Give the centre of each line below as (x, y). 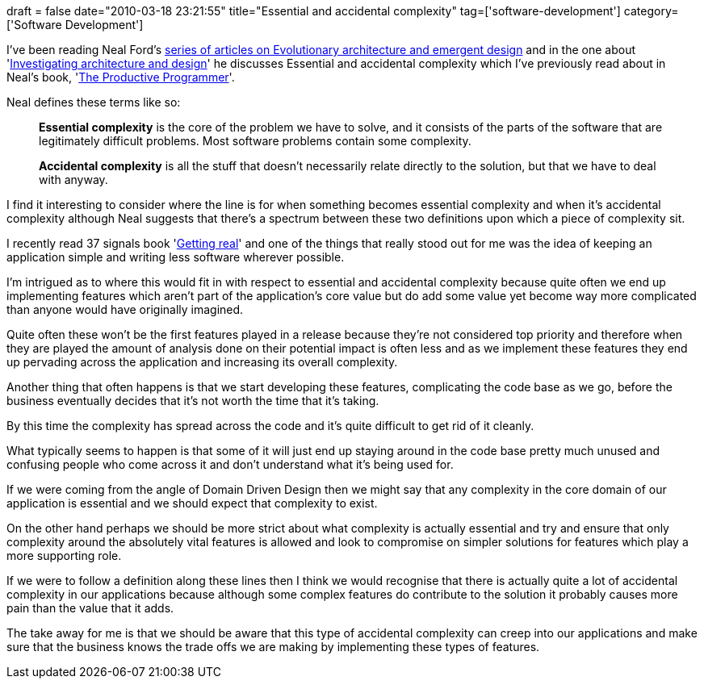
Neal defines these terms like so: (94, 102)
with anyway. (73, 180)
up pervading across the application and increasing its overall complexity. (202, 362)
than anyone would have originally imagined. (125, 309)
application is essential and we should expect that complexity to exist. (192, 503)
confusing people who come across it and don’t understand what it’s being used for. (230, 464)
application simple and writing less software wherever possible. (176, 257)
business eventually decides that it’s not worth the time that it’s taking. (193, 401)
